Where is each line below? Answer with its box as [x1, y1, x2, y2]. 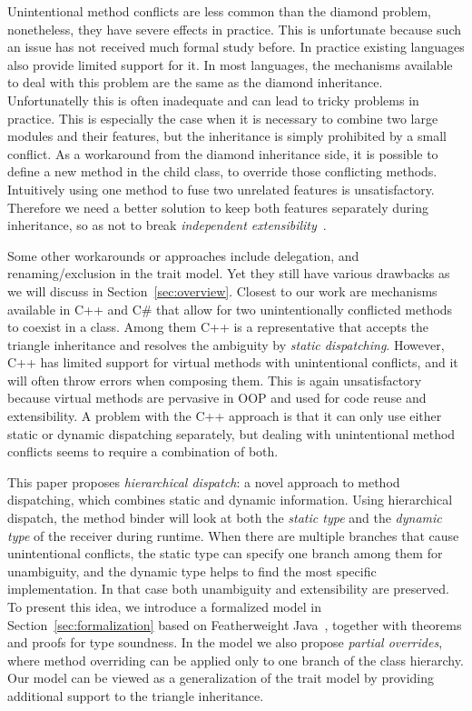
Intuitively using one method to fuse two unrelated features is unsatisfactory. [7, 179, 435, 198]
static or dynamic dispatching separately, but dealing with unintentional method [7, 424, 456, 443]
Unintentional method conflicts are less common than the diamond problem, [7, 2, 431, 20]
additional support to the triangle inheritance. [7, 686, 264, 705]
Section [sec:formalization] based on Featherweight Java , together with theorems [7, 615, 462, 634]
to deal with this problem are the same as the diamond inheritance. [7, 73, 383, 92]
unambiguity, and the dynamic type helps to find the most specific [7, 561, 377, 580]
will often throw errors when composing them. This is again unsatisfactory [7, 370, 422, 389]
